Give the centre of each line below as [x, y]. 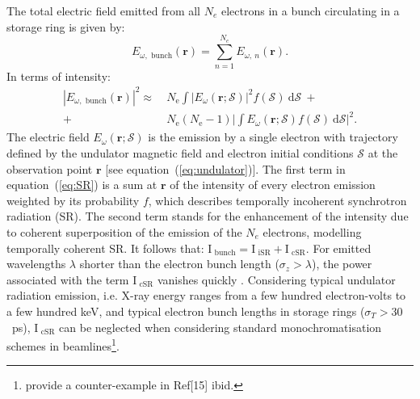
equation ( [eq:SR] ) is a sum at [82, 185]
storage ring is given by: [66, 26]
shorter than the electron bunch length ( [179, 264]
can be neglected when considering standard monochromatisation [220, 327]
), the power [342, 264]
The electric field [48, 137]
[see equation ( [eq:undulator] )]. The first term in [225, 168]
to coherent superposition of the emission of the [124, 231]
